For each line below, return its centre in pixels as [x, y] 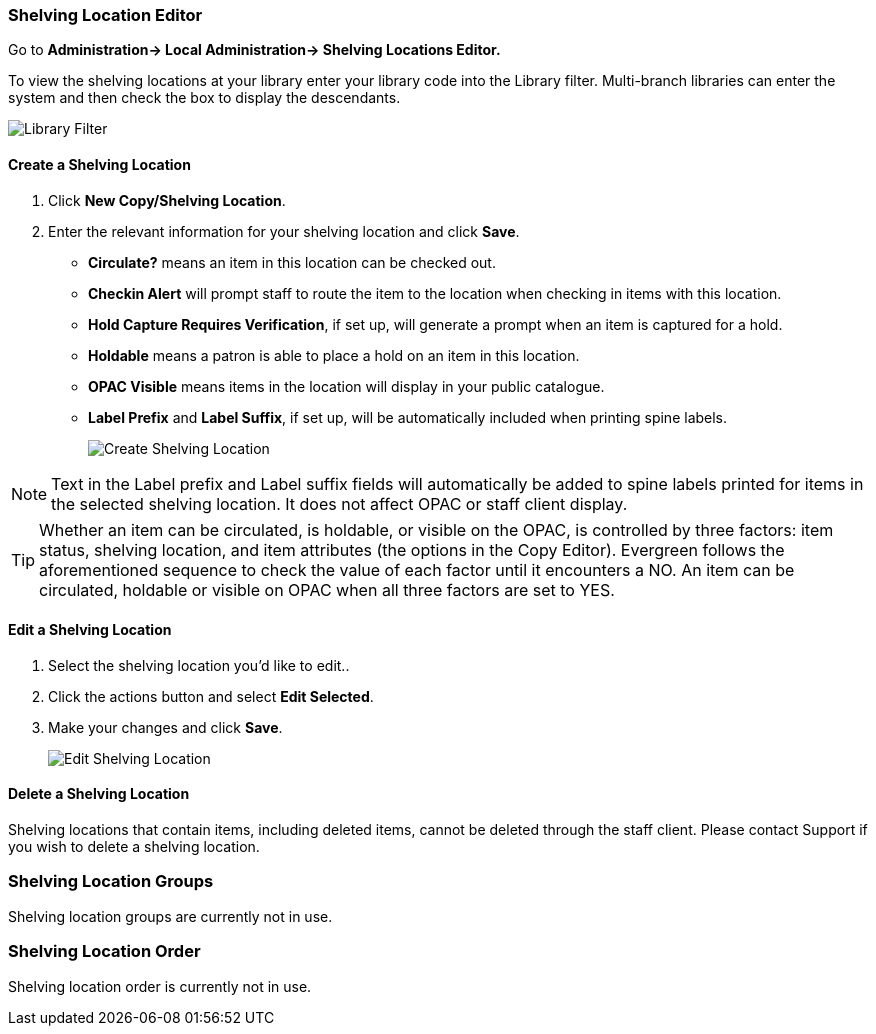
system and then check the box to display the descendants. [204, 98]
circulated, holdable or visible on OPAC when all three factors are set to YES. [327, 589]
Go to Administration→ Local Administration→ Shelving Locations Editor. [254, 50]
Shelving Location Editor [105, 15]
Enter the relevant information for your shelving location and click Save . [284, 231]
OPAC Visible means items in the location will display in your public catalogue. [346, 386]
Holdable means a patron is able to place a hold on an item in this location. [334, 355]
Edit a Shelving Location [90, 630]
